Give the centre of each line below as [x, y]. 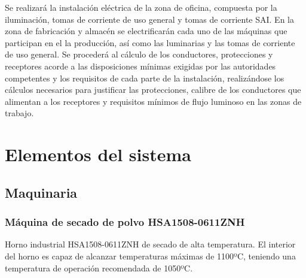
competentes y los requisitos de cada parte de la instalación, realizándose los [145, 78]
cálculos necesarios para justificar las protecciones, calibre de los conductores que [153, 90]
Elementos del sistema [98, 154]
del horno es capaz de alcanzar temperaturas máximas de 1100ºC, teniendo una [150, 256]
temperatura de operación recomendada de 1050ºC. [99, 268]
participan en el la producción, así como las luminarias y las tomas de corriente [150, 42]
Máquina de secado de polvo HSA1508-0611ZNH [125, 222]
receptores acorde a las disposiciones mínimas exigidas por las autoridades [140, 66]
